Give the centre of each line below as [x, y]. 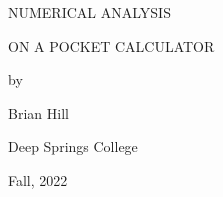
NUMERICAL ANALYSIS [89, 12]
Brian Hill [38, 112]
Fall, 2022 [38, 179]
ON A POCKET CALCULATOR [111, 45]
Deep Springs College [73, 146]
